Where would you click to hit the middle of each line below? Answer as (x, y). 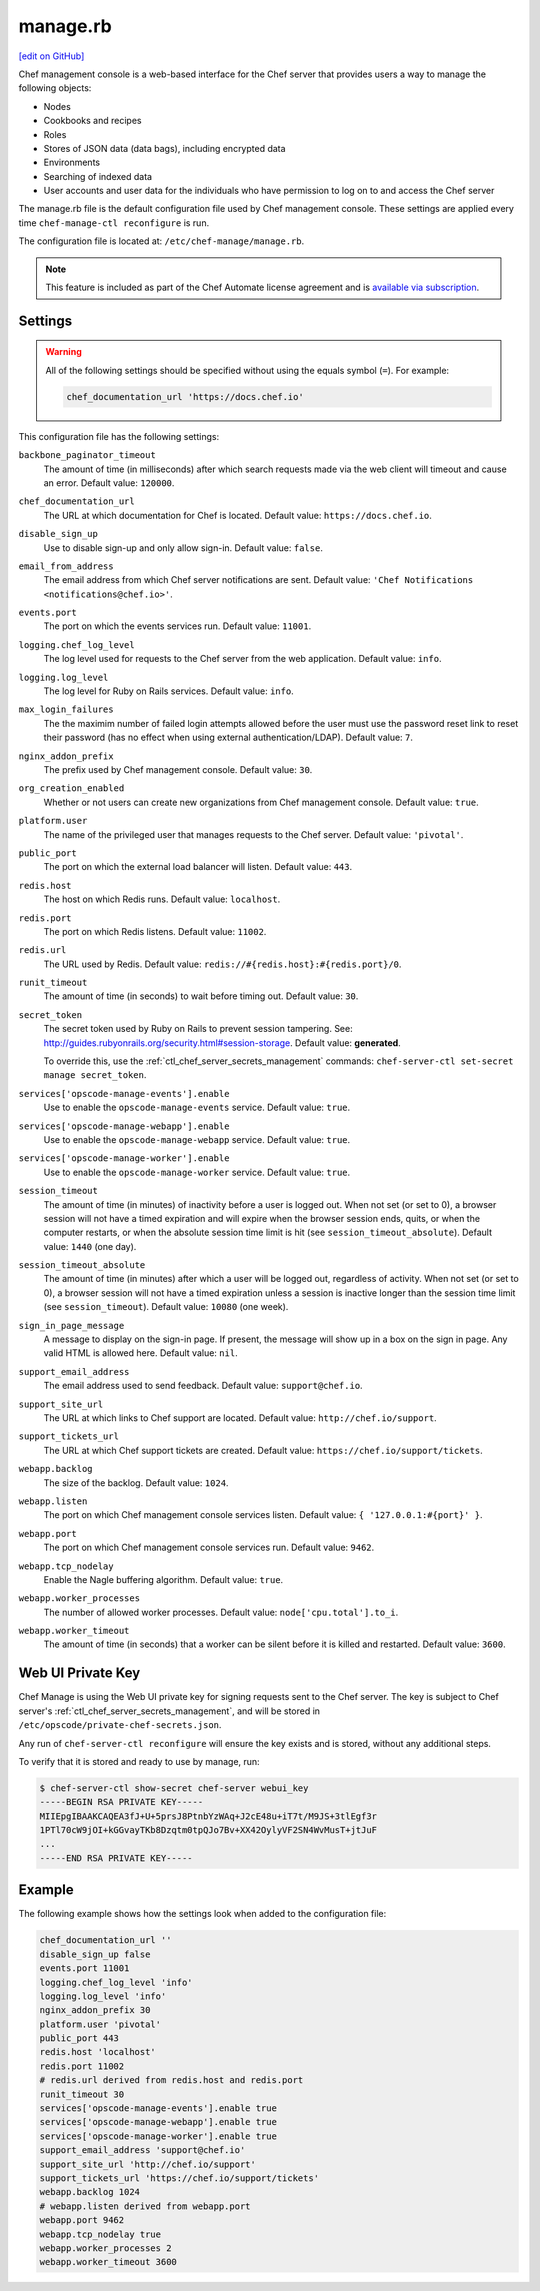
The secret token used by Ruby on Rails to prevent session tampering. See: (198, 1029)
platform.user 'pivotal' (100, 2024)
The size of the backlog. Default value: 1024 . (136, 1482)
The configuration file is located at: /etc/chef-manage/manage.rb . (161, 241)
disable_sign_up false (95, 1954)
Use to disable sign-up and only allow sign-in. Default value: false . (183, 547)
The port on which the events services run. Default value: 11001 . (177, 626)
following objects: (55, 88)
